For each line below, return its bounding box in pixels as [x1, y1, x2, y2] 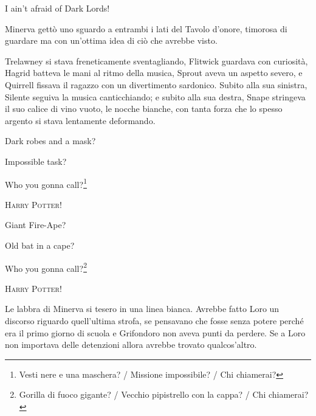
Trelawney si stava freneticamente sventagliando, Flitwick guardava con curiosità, [5, 54, 308, 67]
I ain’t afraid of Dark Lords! [5, 2, 110, 14]
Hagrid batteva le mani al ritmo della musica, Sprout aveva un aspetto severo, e [5, 66, 303, 79]
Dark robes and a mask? [5, 134, 96, 147]
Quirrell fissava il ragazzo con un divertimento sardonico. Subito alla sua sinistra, [5, 78, 307, 91]
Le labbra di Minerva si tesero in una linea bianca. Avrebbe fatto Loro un [5, 302, 280, 315]
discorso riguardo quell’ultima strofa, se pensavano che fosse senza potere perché [5, 314, 304, 327]
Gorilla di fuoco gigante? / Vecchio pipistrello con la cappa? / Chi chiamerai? [19, 388, 309, 401]
